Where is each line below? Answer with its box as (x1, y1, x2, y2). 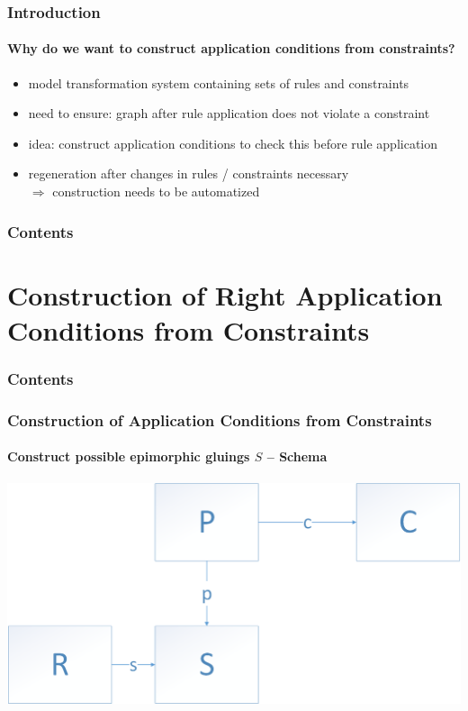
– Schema (266, 447, 328, 466)
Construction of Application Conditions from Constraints (7, 408, 432, 431)
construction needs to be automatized (52, 182, 260, 201)
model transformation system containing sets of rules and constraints (28, 73, 409, 92)
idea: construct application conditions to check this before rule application (28, 133, 438, 152)
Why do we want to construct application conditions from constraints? (7, 39, 455, 58)
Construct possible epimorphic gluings (7, 447, 250, 466)
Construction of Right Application (7, 276, 443, 313)
